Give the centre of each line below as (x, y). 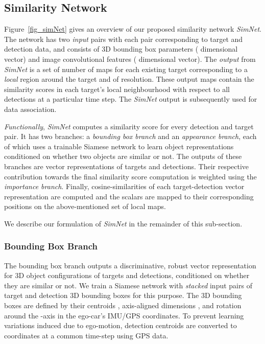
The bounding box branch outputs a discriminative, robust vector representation (130, 265)
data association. (30, 109)
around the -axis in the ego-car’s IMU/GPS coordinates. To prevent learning (124, 315)
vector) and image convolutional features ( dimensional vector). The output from (130, 59)
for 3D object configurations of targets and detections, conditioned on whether (127, 275)
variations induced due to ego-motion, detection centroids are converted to (121, 325)
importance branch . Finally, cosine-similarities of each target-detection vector (124, 186)
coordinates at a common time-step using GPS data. (86, 335)
